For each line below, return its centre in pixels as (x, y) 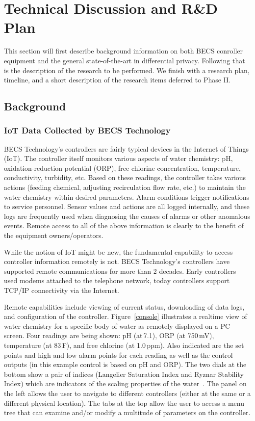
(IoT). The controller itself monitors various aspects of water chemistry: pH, (118, 158)
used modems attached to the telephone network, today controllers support (117, 280)
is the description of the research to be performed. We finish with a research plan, (127, 70)
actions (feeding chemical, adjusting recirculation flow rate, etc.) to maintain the (125, 187)
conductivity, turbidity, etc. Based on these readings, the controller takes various (125, 177)
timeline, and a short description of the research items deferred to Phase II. (117, 80)
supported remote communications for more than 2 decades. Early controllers (120, 271)
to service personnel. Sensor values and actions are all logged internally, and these (127, 206)
